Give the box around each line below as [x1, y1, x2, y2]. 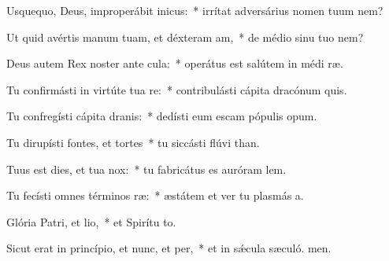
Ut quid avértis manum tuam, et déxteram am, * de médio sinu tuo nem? [6, 28, 364, 45]
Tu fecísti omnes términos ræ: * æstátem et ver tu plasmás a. [6, 187, 304, 204]
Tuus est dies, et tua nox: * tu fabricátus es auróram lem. [6, 160, 287, 177]
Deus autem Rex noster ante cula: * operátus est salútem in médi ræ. [6, 55, 343, 72]
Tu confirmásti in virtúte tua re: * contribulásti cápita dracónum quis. [6, 81, 347, 97]
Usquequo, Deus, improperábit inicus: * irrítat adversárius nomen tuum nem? [6, 2, 383, 18]
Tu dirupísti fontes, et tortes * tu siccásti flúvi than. [6, 134, 260, 150]
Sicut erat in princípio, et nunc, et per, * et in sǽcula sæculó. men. [6, 240, 332, 256]
